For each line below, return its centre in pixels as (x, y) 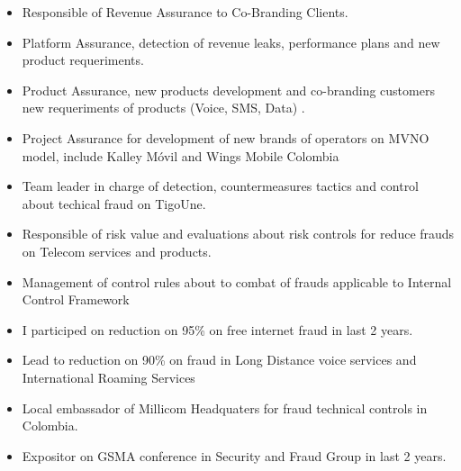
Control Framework (76, 299)
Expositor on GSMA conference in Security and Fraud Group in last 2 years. (234, 455)
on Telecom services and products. (117, 251)
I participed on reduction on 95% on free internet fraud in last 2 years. (217, 329)
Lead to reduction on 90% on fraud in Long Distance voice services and (219, 360)
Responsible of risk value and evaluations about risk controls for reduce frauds (238, 234)
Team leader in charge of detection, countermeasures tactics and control (221, 186)
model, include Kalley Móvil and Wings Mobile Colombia (181, 155)
